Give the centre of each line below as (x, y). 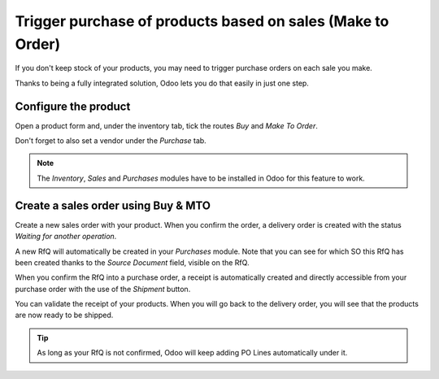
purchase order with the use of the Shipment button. (103, 289)
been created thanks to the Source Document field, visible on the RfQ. (132, 262)
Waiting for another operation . (66, 237)
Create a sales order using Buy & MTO (113, 205)
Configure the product (73, 106)
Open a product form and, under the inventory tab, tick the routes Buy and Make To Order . (167, 125)
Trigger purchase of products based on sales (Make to (202, 21)
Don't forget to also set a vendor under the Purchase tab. (111, 141)
